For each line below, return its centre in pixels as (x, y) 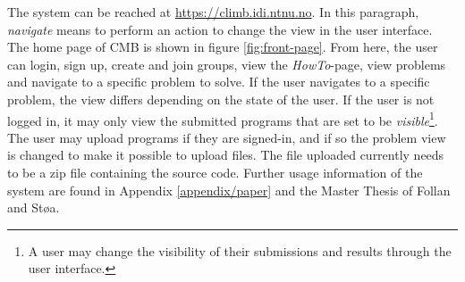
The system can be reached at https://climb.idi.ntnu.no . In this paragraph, (213, 12)
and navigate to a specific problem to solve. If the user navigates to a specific (219, 82)
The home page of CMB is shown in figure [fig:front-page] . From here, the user (223, 47)
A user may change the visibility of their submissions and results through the (240, 250)
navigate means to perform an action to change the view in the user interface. (220, 29)
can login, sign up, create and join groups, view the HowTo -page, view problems (227, 64)
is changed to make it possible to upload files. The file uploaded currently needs (226, 155)
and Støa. (34, 207)
